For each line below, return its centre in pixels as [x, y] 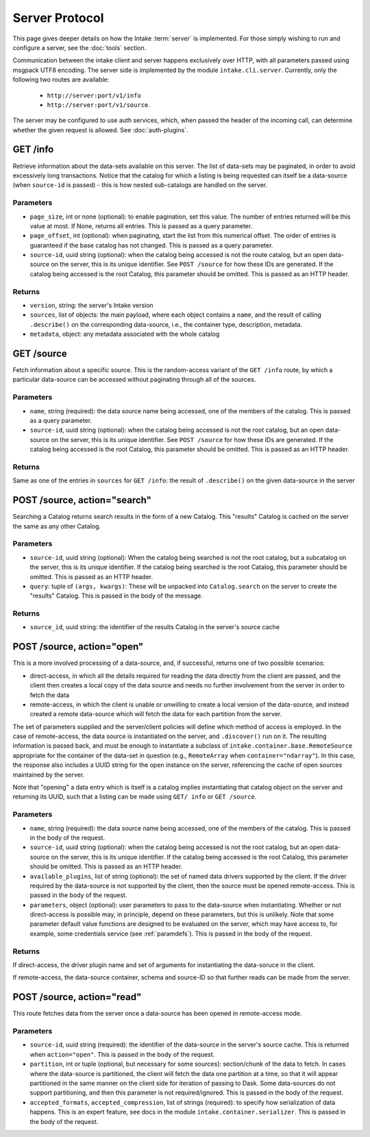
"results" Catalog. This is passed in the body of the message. [116, 596]
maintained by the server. [49, 774]
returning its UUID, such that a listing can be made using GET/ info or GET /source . [135, 797]
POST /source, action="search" [82, 500]
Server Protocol [58, 18]
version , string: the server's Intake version [91, 305]
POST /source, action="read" [77, 997]
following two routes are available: [61, 80]
